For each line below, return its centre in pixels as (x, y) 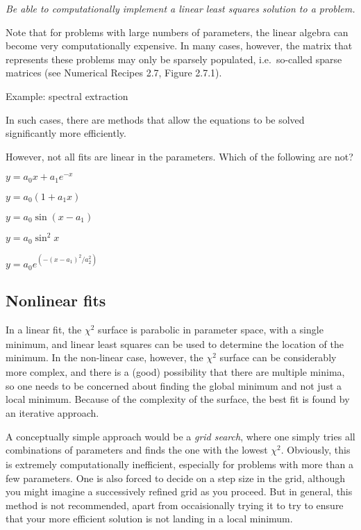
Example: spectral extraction (67, 96)
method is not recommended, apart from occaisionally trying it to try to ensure (175, 505)
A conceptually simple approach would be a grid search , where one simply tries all (180, 436)
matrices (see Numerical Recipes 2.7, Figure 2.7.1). (114, 73)
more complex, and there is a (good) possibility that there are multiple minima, (175, 372)
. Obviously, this (316, 450)
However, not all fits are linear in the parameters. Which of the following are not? (179, 156)
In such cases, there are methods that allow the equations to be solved (155, 119)
